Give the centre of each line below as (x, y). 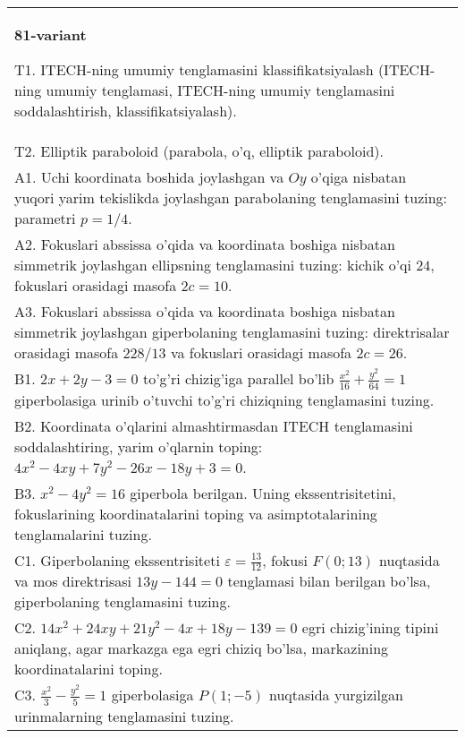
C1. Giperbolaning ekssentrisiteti (117, 560)
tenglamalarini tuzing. (83, 534)
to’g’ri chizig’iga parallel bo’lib (238, 378)
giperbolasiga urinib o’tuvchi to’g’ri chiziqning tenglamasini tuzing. (224, 399)
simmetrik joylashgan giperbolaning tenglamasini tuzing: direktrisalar (232, 332)
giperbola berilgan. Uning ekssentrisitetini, (263, 493)
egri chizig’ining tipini (370, 628)
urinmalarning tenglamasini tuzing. (124, 716)
